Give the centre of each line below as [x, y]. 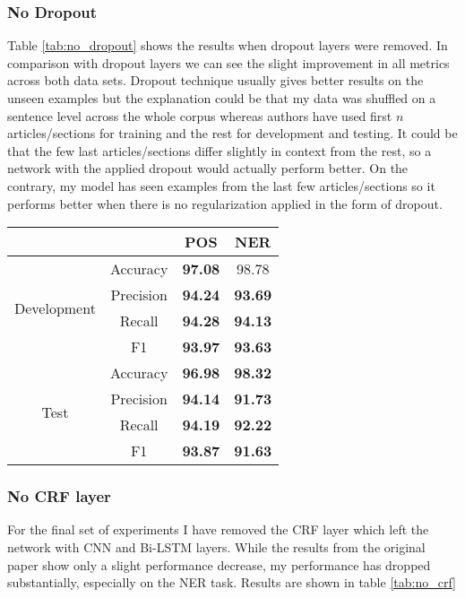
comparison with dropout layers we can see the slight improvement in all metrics [228, 62]
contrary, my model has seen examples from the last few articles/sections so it [221, 185]
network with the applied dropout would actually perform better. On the [208, 168]
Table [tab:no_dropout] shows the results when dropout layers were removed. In [228, 45]
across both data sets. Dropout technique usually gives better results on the [215, 80]
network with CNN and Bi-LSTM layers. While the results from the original [216, 546]
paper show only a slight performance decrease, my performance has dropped [219, 564]
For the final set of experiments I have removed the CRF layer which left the [218, 529]
